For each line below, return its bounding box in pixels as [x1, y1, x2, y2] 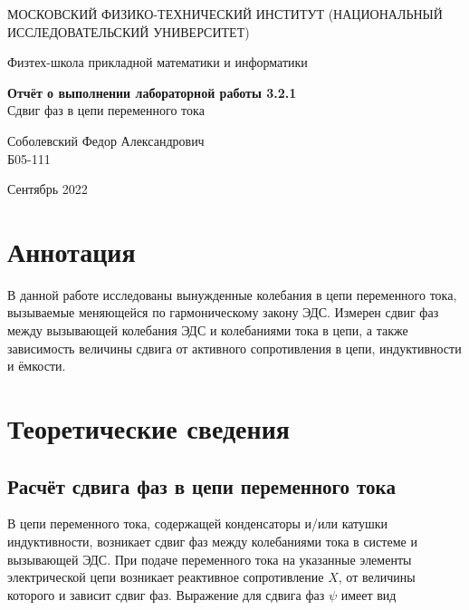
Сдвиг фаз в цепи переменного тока [7, 101, 205, 120]
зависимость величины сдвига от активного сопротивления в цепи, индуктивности [7, 338, 462, 357]
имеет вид [340, 585, 397, 604]
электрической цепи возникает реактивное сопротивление [7, 567, 324, 586]
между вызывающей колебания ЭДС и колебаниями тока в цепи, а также [7, 321, 408, 340]
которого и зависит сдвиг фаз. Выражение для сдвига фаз [7, 585, 325, 604]
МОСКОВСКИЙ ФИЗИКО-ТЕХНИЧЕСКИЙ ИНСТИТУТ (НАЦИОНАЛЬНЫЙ [7, 5, 443, 23]
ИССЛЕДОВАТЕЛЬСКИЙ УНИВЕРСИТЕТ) [7, 22, 250, 41]
